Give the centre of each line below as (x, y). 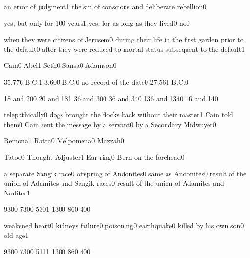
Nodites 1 (17, 192)
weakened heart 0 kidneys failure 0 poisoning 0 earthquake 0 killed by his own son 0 (124, 225)
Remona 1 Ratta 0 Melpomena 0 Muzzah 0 (64, 140)
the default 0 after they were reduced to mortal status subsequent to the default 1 (125, 49)
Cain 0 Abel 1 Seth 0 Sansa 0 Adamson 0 (60, 65)
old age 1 (16, 235)
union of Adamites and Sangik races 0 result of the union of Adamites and (114, 183)
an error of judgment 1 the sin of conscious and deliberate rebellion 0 (105, 6)
